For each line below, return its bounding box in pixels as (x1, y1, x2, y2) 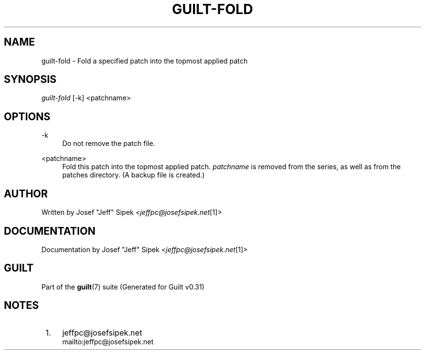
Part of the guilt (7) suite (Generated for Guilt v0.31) (41, 282, 205, 291)
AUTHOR (4, 187, 48, 200)
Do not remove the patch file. (62, 139, 155, 148)
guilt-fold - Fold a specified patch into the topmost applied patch (41, 56, 248, 65)
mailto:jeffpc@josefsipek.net (62, 337, 154, 346)
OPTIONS (4, 110, 50, 123)
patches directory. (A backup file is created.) (62, 171, 205, 179)
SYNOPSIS (4, 73, 57, 86)
